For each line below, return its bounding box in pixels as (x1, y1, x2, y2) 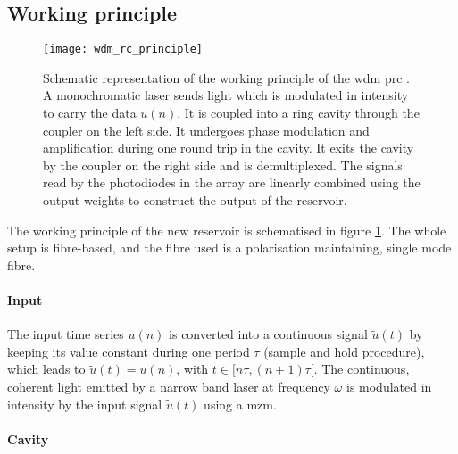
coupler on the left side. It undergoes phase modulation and (43, 120, 370, 139)
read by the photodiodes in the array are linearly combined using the (43, 173, 421, 192)
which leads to (7, 359, 86, 378)
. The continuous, (313, 359, 410, 378)
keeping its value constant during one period (7, 342, 250, 360)
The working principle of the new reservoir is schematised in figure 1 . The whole (7, 220, 446, 239)
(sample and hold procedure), (263, 342, 425, 360)
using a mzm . (204, 394, 277, 413)
